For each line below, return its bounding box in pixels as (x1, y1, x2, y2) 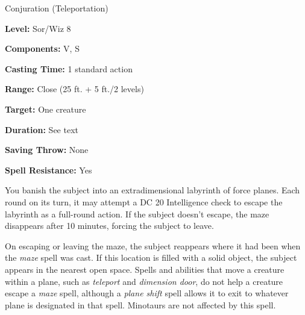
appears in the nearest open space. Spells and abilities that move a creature (5, 263, 285, 275)
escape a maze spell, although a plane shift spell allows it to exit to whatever (5, 287, 289, 299)
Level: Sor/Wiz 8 (5, 22, 71, 34)
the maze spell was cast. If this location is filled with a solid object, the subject (5, 251, 297, 264)
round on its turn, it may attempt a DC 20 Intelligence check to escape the (5, 195, 283, 208)
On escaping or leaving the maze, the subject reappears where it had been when (5, 239, 301, 252)
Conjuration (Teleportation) (5, 2, 108, 14)
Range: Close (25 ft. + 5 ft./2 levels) (5, 83, 144, 95)
